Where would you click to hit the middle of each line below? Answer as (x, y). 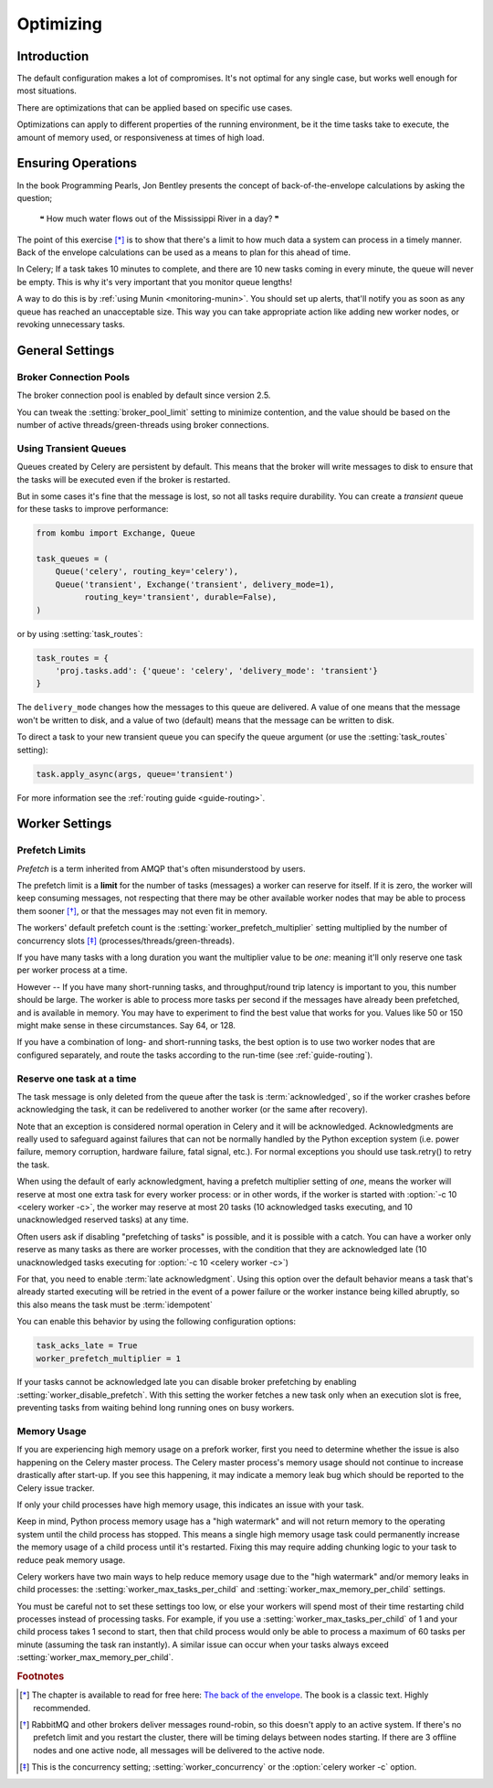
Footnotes (41, 1676)
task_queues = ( (73, 559)
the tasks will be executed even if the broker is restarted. (124, 479)
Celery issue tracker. (56, 1488)
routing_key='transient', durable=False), (180, 597)
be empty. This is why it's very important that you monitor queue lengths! (154, 282)
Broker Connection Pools (73, 377)
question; (35, 197)
